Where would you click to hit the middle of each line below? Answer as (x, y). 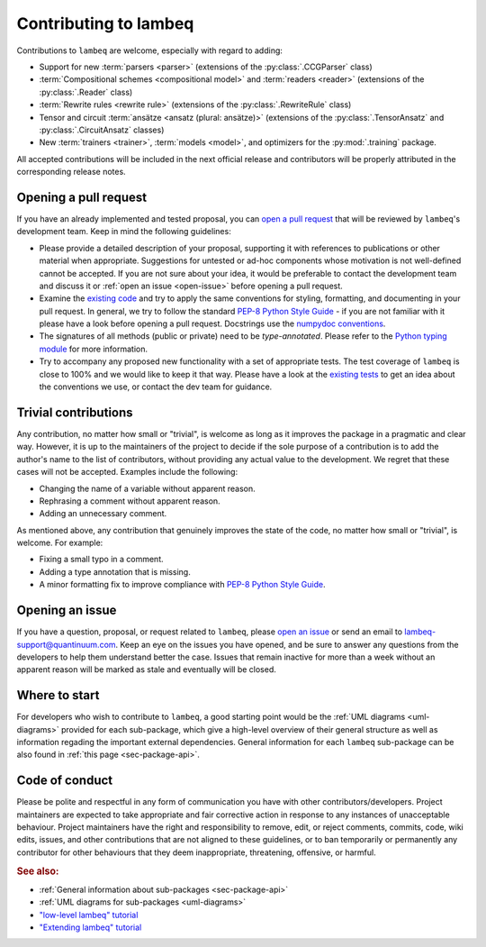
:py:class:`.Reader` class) (86, 92)
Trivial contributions (75, 412)
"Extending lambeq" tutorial (90, 927)
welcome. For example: (60, 543)
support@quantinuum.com (66, 644)
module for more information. (94, 349)
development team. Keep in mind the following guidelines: (124, 232)
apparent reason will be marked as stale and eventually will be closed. (146, 669)
